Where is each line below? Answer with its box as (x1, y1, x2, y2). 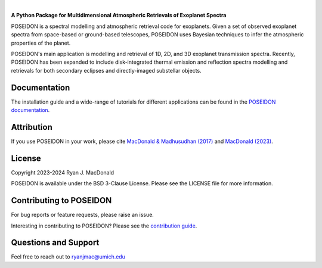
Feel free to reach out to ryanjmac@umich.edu (11, 253, 125, 260)
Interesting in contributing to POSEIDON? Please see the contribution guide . (11, 222, 197, 229)
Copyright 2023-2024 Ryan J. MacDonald (11, 169, 114, 176)
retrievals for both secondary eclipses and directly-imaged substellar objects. (11, 67, 202, 74)
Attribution (11, 122, 53, 132)
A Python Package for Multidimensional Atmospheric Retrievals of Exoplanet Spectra (11, 12, 227, 19)
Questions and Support (11, 238, 100, 248)
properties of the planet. (11, 39, 71, 46)
